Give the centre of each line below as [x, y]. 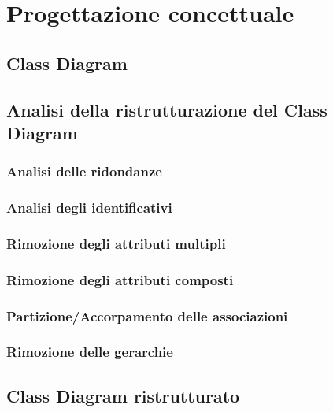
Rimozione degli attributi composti [120, 279]
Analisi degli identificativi [89, 208]
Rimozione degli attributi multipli [116, 243]
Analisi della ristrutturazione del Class [167, 109]
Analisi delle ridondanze [84, 171]
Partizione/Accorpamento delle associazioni [147, 315]
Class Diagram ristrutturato [123, 395]
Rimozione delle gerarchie [90, 352]
